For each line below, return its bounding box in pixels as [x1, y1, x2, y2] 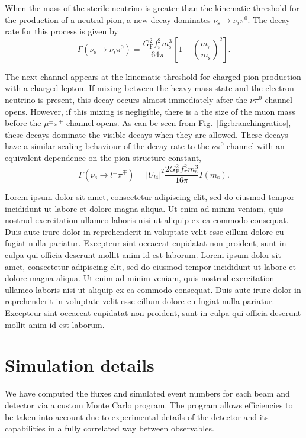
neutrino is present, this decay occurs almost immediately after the [5, 93, 247, 105]
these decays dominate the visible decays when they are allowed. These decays [5, 128, 288, 140]
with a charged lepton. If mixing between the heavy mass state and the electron [5, 82, 294, 94]
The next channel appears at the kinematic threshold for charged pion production [5, 70, 301, 82]
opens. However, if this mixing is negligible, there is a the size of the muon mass [5, 105, 295, 117]
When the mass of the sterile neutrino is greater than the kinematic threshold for [5, 2, 299, 14]
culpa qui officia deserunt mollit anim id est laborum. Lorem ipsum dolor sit [5, 249, 281, 261]
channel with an [227, 140, 285, 152]
